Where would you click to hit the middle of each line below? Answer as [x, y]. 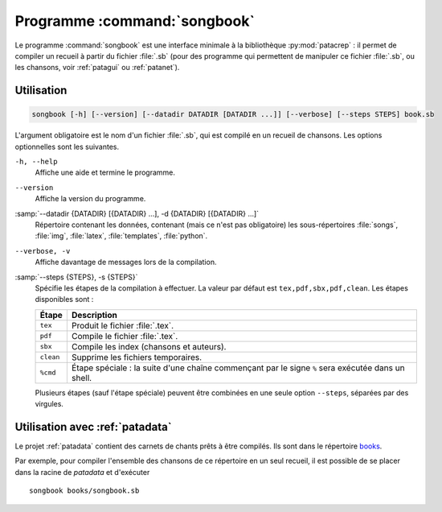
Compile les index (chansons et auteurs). [149, 346]
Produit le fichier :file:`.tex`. [123, 325]
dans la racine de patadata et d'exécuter [82, 472]
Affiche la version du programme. [90, 199]
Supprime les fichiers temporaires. [137, 357]
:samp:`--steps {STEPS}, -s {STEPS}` [76, 277]
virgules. [49, 404]
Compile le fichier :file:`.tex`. [125, 336]
